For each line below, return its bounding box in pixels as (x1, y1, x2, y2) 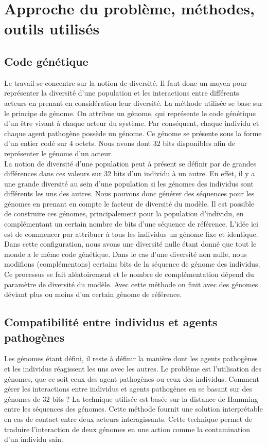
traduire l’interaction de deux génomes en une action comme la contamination (4, 423, 251, 434)
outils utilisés (4, 18, 100, 39)
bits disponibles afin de (163, 138, 236, 148)
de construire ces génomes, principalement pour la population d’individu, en (4, 208, 244, 219)
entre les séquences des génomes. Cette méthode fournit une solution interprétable (4, 403, 263, 414)
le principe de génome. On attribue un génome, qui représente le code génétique (4, 107, 256, 118)
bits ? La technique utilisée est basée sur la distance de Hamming (52, 393, 258, 404)
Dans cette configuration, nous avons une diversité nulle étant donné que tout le (4, 238, 257, 249)
